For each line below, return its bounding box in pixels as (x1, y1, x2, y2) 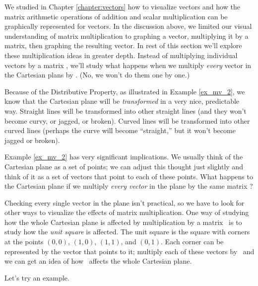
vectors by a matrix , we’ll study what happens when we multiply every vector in (4, 60, 252, 70)
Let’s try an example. (4, 272, 69, 283)
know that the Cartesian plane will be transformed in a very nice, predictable (4, 96, 240, 106)
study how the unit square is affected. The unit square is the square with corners (4, 226, 250, 237)
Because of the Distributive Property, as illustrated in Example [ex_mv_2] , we (4, 86, 245, 96)
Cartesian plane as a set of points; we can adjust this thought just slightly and (4, 161, 243, 171)
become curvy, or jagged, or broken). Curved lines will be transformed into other (4, 115, 250, 126)
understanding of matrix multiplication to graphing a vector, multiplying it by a (4, 30, 249, 41)
